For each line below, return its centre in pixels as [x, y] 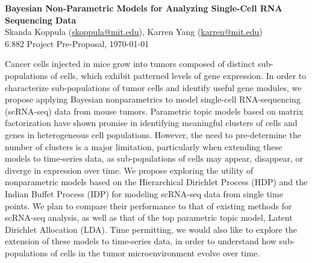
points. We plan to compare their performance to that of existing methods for [148, 205]
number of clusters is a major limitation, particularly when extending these [144, 146]
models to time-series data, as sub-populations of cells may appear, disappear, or [154, 158]
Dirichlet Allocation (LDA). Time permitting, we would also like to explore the [151, 229]
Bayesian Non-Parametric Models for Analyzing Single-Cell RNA [144, 8]
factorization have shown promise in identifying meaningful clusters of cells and [151, 123]
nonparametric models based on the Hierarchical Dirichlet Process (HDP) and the [156, 182]
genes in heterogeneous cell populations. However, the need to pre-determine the [153, 134]
